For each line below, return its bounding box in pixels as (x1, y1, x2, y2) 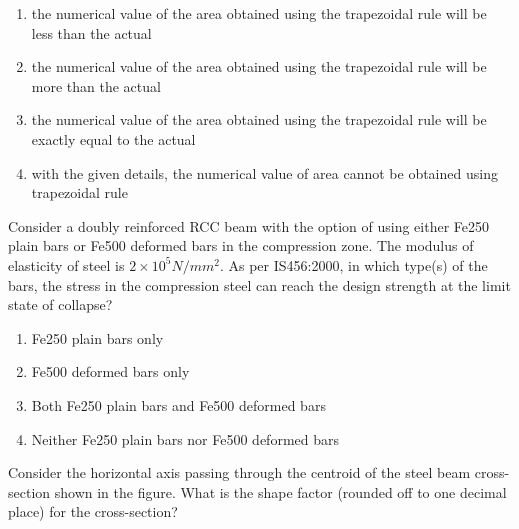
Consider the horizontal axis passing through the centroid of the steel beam (8, 462, 471, 483)
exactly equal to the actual (31, 128, 196, 149)
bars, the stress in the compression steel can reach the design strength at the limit (8, 274, 511, 295)
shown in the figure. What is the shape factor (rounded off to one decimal (54, 481, 507, 502)
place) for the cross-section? (8, 501, 178, 522)
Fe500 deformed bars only (31, 361, 190, 382)
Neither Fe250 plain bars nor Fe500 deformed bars (31, 428, 339, 449)
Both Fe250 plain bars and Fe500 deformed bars (31, 394, 326, 415)
